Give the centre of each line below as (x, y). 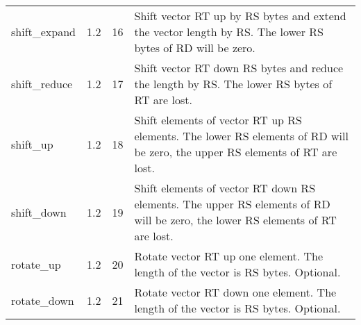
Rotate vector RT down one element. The (235, 292)
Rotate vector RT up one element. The (229, 256)
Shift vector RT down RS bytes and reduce (239, 68)
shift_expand (44, 32)
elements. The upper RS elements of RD (232, 204)
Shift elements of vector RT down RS (225, 188)
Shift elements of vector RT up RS (218, 120)
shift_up (32, 144)
